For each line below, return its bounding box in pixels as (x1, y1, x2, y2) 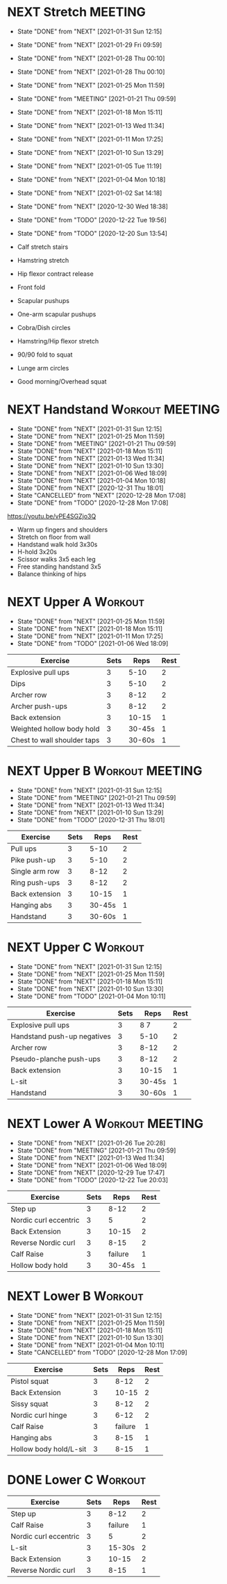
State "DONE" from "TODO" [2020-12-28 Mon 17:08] (17, 498, 169, 507)
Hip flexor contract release (17, 269, 94, 278)
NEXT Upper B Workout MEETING (7, 763, 203, 778)
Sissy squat (10, 1398, 49, 1408)
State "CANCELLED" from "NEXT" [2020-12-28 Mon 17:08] (17, 491, 186, 499)
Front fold (17, 283, 46, 291)
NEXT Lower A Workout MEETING (7, 1116, 203, 1132)
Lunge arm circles (17, 364, 69, 372)
